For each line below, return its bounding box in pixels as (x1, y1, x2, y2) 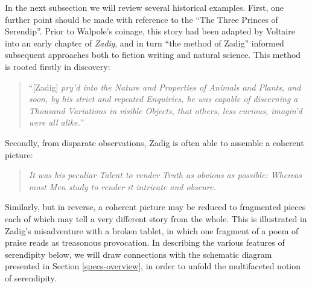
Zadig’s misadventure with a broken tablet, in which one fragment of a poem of (5, 224, 299, 237)
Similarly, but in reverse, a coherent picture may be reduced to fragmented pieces (5, 200, 306, 213)
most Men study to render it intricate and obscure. (28, 180, 216, 193)
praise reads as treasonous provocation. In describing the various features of (5, 236, 285, 249)
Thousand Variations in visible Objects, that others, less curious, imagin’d (28, 104, 302, 117)
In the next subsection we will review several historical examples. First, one (5, 1, 284, 13)
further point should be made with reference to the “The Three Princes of (5, 13, 278, 25)
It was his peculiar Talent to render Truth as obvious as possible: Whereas (28, 168, 302, 181)
